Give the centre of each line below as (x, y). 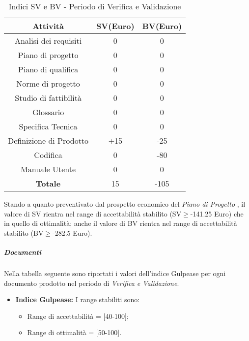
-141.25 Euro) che (217, 213)
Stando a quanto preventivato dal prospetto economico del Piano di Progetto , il (125, 204)
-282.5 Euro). (72, 232)
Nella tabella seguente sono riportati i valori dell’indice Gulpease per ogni (115, 273)
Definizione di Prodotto (48, 140)
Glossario (48, 112)
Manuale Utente (48, 169)
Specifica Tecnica (48, 126)
